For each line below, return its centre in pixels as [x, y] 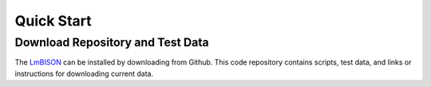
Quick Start [53, 21]
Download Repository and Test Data [112, 42]
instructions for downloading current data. [84, 73]
